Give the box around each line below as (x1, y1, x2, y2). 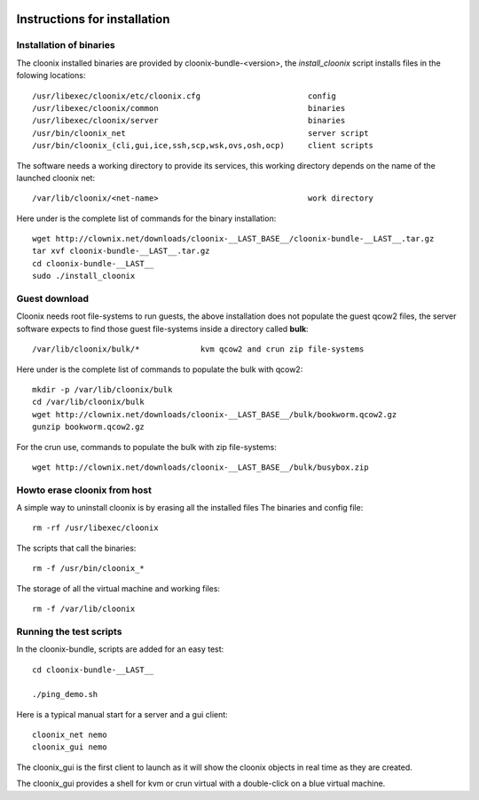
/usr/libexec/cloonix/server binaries (32, 115, 346, 126)
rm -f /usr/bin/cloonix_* (32, 564, 145, 574)
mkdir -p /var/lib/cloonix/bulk (32, 384, 173, 394)
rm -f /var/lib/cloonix (32, 604, 136, 614)
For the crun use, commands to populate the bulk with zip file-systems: (16, 441, 277, 452)
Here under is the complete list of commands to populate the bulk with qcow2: (16, 364, 303, 375)
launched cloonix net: (16, 172, 96, 183)
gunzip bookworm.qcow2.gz (32, 422, 145, 432)
